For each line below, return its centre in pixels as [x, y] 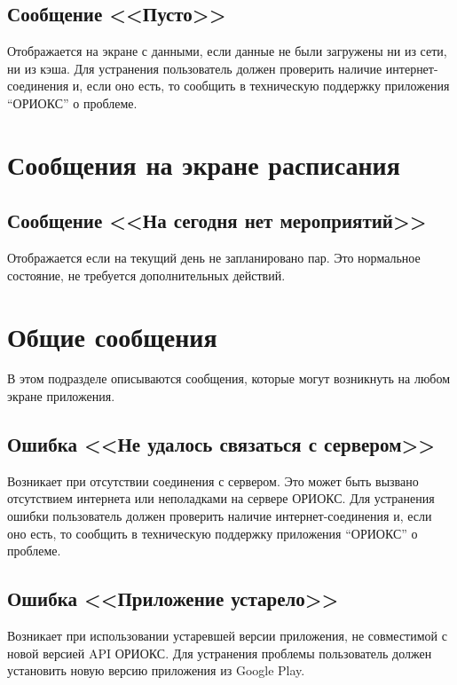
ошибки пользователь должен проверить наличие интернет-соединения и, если [220, 516]
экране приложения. [61, 396]
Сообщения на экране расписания [204, 164]
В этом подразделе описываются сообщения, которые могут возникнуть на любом [229, 378]
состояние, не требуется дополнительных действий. [146, 275]
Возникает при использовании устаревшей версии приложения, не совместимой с [227, 636]
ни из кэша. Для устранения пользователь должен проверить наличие [195, 68]
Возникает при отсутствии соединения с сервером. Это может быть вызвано [213, 480]
